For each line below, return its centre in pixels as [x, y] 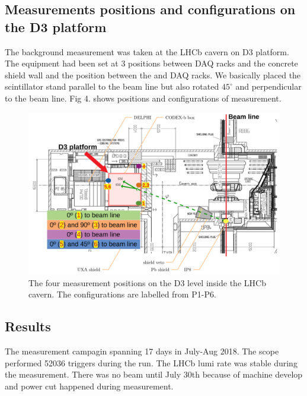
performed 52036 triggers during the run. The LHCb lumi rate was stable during [151, 362]
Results [28, 326]
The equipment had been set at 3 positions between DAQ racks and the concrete [151, 63]
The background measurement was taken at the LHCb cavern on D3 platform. [147, 51]
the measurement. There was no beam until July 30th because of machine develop [154, 374]
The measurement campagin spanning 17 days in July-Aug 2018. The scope [142, 351]
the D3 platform [56, 26]
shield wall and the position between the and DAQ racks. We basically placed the [153, 75]
